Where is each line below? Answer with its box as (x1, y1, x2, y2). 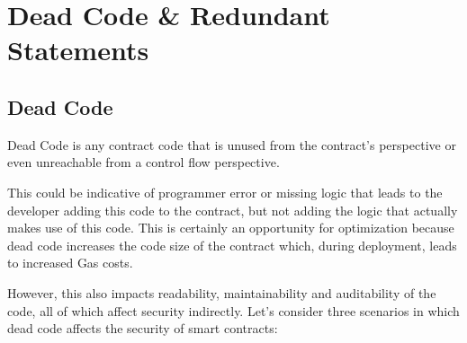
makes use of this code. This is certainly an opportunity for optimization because (7, 218, 454, 237)
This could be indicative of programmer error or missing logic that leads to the (7, 182, 443, 201)
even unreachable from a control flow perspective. (7, 153, 280, 171)
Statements (7, 31, 149, 68)
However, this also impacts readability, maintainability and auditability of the (7, 283, 436, 302)
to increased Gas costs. (7, 253, 133, 272)
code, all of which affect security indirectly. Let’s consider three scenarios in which (7, 301, 460, 320)
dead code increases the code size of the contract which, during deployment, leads (7, 235, 457, 254)
